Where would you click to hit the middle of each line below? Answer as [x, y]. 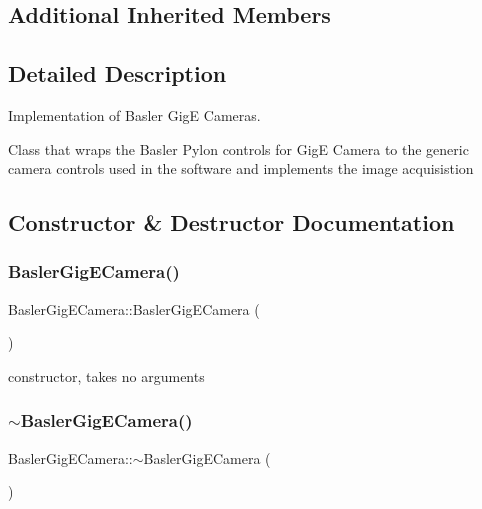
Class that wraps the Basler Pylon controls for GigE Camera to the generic [238, 148]
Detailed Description [117, 73]
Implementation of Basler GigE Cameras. [134, 114]
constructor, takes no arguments [106, 375]
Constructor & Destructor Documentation [231, 222]
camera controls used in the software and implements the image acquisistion [241, 168]
